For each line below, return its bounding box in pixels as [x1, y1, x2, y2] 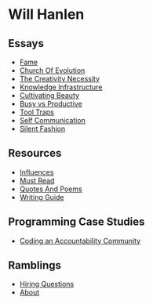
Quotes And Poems [19, 184, 82, 194]
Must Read [19, 176, 55, 185]
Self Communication [19, 116, 86, 125]
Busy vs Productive [19, 100, 82, 108]
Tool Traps [19, 107, 55, 117]
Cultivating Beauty [19, 91, 80, 100]
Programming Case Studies [8, 215, 145, 229]
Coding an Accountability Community [19, 236, 141, 245]
